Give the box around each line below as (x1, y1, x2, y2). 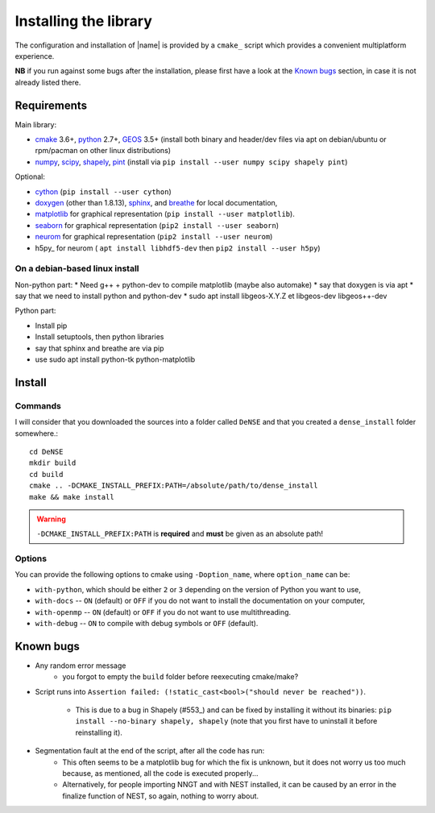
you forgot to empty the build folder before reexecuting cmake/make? (62, 672, 299, 682)
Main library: (14, 119, 56, 129)
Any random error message (35, 661, 126, 670)
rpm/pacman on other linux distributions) (35, 146, 172, 156)
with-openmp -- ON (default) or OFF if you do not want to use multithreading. (35, 607, 292, 616)
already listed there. (14, 77, 81, 87)
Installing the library (14, 12, 153, 30)
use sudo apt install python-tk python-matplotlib (35, 355, 196, 364)
